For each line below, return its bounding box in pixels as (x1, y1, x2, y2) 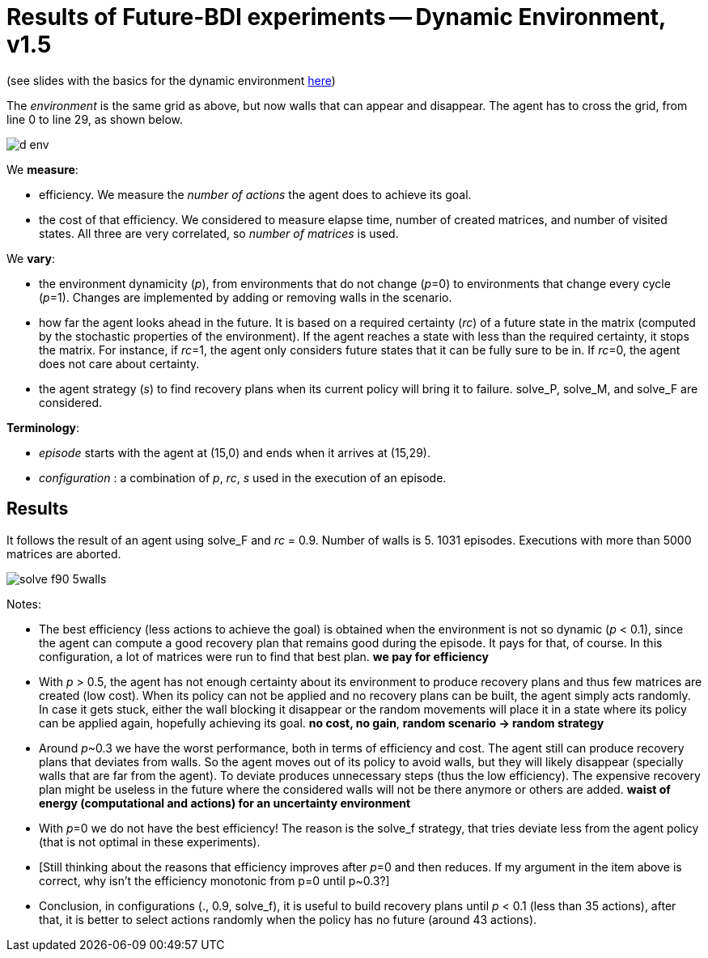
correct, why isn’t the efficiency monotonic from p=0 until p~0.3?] (39, 873, 390, 888)
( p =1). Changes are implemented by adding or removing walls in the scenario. (39, 290, 452, 304)
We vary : (6, 251, 55, 265)
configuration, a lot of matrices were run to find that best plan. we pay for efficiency (39, 649, 489, 663)
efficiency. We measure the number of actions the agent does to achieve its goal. (39, 187, 472, 201)
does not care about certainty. (39, 356, 200, 371)
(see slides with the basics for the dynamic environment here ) (6, 73, 336, 87)
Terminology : (6, 420, 79, 434)
